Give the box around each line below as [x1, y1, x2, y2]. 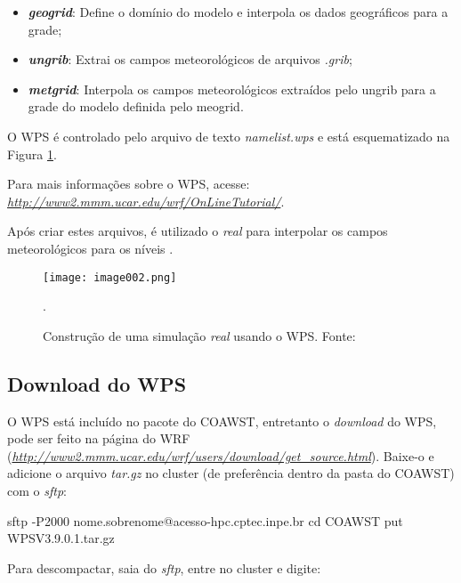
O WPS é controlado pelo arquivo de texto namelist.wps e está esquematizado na [7, 126, 450, 145]
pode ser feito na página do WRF [7, 429, 190, 448]
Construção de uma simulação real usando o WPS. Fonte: [43, 326, 356, 344]
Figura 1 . [7, 144, 57, 163]
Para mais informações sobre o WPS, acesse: [7, 174, 250, 193]
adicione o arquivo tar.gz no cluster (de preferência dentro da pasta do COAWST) [7, 464, 455, 482]
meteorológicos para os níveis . [7, 239, 174, 257]
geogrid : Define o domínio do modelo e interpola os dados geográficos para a [28, 3, 449, 20]
